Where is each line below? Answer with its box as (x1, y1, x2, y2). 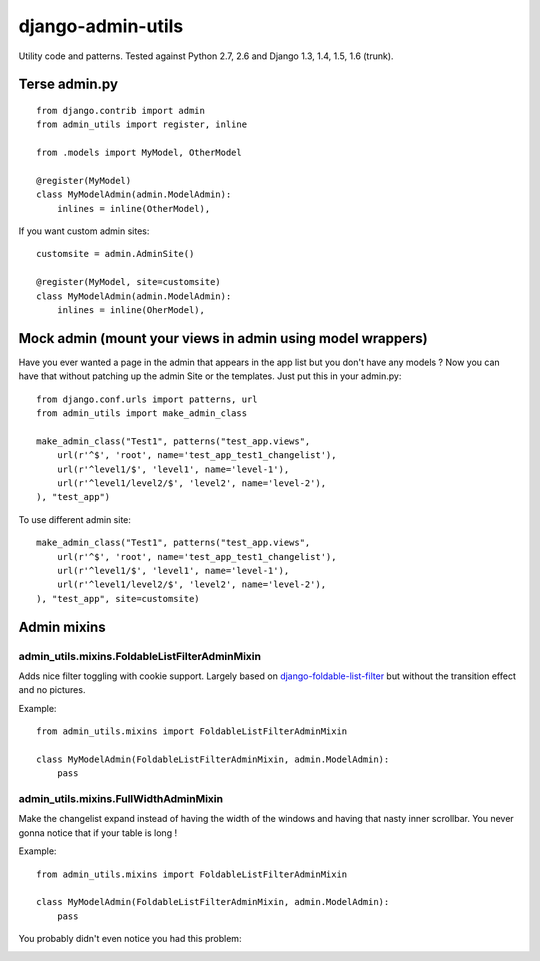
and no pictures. (18, 684, 86, 696)
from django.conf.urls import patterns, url (36, 393, 259, 405)
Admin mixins (18, 618, 106, 635)
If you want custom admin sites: (18, 225, 150, 237)
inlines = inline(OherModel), (56, 305, 205, 316)
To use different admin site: (18, 513, 132, 525)
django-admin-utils (18, 15, 184, 37)
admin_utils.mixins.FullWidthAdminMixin (18, 792, 224, 806)
